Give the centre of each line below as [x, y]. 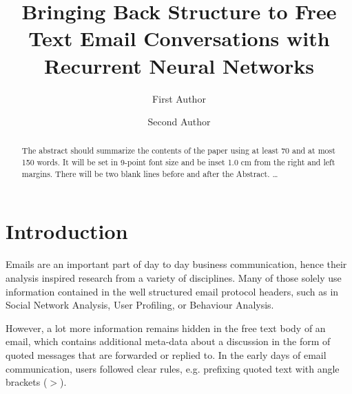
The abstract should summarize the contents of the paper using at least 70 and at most [178, 151]
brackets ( [27, 382]
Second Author [179, 122]
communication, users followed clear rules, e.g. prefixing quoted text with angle [173, 368]
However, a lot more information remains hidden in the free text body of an [166, 328]
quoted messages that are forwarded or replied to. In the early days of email [166, 354]
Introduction [67, 231]
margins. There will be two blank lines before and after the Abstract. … [150, 173]
